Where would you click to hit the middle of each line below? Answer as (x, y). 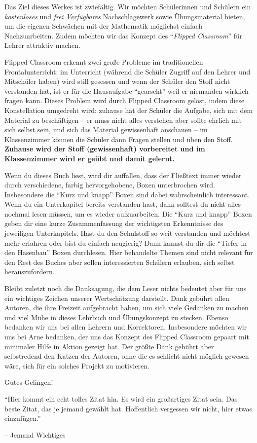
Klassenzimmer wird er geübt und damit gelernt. (90, 158)
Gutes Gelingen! (29, 382)
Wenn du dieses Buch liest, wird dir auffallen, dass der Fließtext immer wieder (123, 175)
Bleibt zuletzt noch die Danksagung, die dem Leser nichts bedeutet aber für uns (126, 288)
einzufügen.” (23, 418)
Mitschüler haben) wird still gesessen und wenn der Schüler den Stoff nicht (117, 81)
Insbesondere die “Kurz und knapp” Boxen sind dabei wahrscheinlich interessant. (127, 194)
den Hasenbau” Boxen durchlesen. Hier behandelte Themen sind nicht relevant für (129, 252)
